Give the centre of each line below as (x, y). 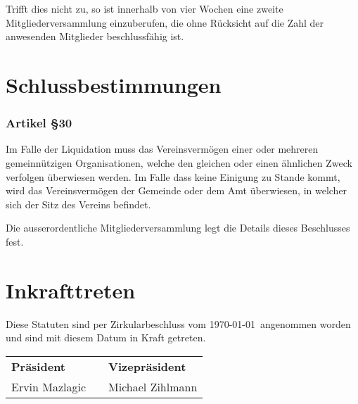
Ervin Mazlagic (49, 386)
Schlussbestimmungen (114, 84)
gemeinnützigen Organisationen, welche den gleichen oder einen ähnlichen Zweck (179, 162)
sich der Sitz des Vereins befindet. (78, 204)
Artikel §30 (39, 123)
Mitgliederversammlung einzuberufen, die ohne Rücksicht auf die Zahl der (165, 22)
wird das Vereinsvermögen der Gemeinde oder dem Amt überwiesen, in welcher (177, 190)
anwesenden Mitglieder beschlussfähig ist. (95, 36)
